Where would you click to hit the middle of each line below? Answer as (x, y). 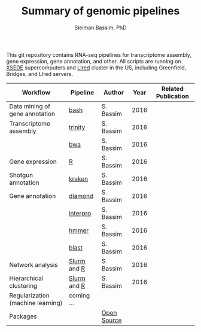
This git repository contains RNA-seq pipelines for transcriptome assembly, (99, 54)
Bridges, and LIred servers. (40, 74)
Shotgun (21, 175)
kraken (78, 179)
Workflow (36, 92)
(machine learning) (36, 303)
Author (114, 92)
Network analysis (33, 264)
